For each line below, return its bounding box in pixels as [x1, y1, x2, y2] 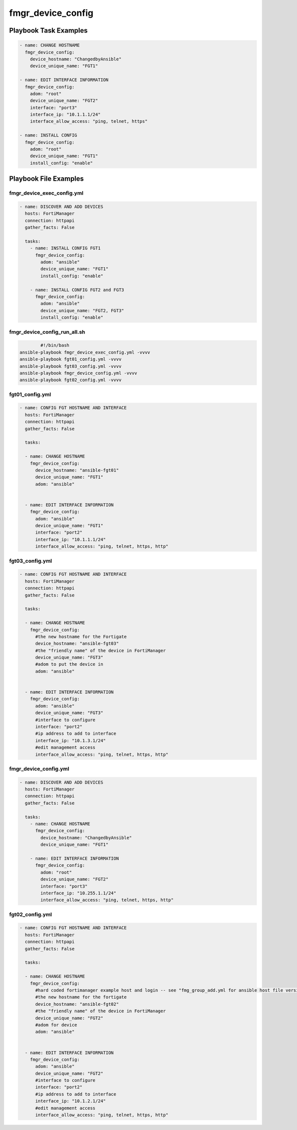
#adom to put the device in [35, 661, 103, 667]
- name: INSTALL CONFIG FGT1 [30, 246, 101, 251]
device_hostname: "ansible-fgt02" [35, 1001, 119, 1007]
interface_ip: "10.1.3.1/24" [35, 737, 106, 743]
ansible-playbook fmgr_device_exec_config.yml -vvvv [19, 349, 150, 355]
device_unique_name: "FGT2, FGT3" [40, 307, 124, 313]
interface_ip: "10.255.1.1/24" [40, 890, 116, 896]
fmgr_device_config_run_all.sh [9, 328, 85, 335]
